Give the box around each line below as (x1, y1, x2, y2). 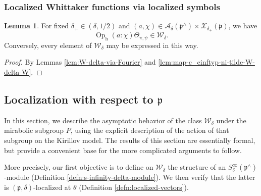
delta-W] (4, 67, 31, 77)
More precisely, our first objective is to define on (4, 162, 153, 172)
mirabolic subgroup (4, 125, 64, 135)
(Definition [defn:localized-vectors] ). (79, 181, 189, 192)
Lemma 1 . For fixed (4, 20, 69, 31)
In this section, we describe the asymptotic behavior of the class (4, 115, 202, 125)
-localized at (33, 181, 71, 192)
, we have (228, 20, 257, 31)
